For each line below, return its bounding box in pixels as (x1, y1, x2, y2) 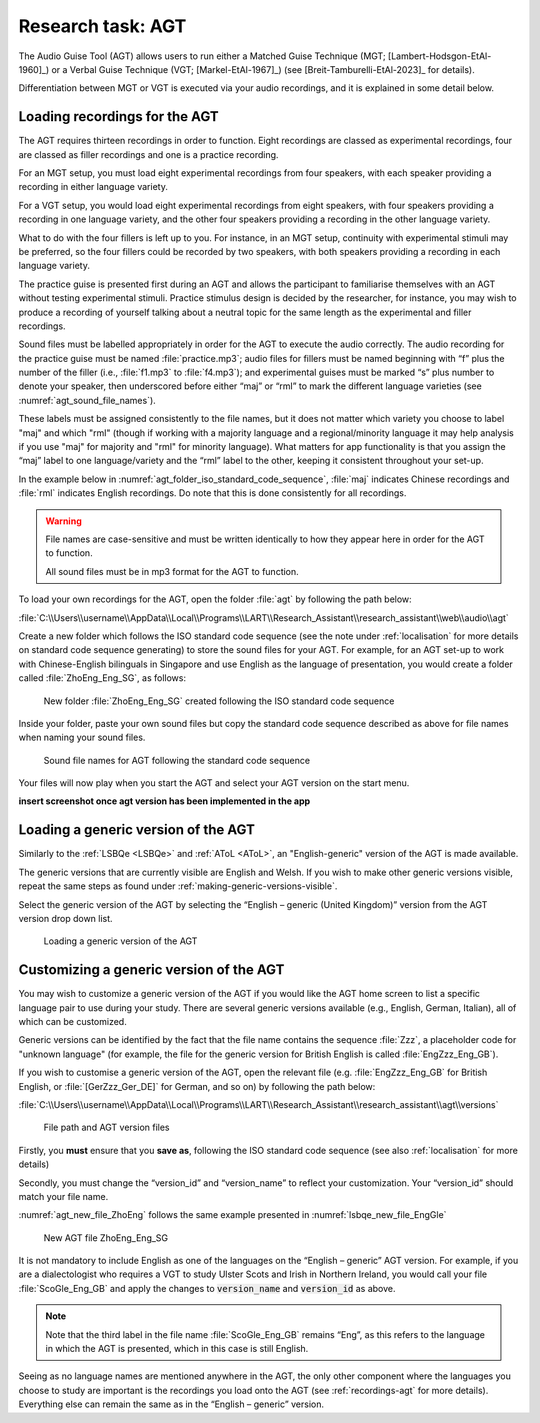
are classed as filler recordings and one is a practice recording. (18, 148, 279, 160)
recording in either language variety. (18, 181, 169, 193)
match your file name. (18, 1190, 109, 1202)
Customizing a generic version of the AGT (18, 961, 285, 979)
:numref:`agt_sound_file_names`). (18, 394, 157, 406)
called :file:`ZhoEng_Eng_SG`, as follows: (18, 672, 187, 684)
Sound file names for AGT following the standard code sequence (43, 754, 310, 766)
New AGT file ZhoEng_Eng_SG (43, 1231, 169, 1244)
